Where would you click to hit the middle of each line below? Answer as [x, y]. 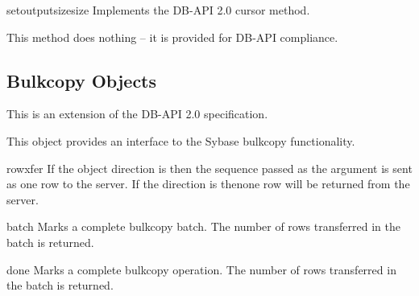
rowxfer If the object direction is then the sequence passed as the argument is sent [209, 168]
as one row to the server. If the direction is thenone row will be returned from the [208, 184]
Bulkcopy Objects [82, 80]
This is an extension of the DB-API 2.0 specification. [137, 114]
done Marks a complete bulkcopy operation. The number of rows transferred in [201, 269]
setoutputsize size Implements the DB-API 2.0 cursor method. [158, 10]
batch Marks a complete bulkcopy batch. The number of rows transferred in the [203, 226]
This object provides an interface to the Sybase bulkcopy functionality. [181, 140]
